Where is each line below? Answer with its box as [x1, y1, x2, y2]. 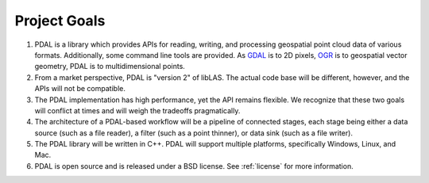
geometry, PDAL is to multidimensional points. [34, 62, 186, 71]
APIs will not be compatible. [34, 84, 126, 93]
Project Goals [14, 12, 106, 29]
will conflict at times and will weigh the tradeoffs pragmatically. [34, 105, 241, 115]
